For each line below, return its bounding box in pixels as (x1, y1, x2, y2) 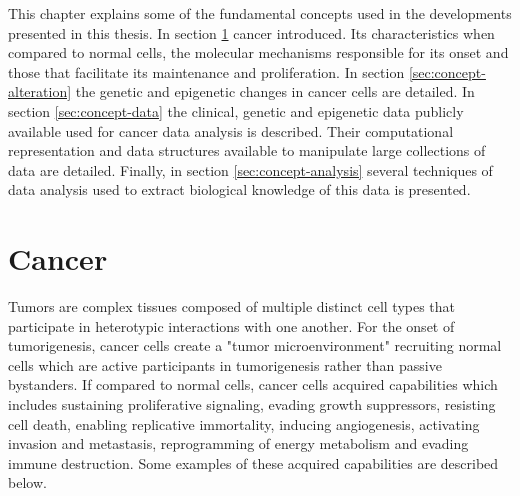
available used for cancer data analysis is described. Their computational (8, 120, 454, 141)
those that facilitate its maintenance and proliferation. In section (8, 61, 405, 82)
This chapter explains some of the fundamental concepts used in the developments (8, 3, 512, 23)
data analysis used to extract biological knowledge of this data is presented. (8, 179, 471, 200)
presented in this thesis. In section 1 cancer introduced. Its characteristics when (8, 22, 495, 43)
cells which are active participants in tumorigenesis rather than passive (8, 354, 442, 375)
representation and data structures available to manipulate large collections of (8, 140, 486, 161)
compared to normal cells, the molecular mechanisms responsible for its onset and (8, 42, 509, 63)
